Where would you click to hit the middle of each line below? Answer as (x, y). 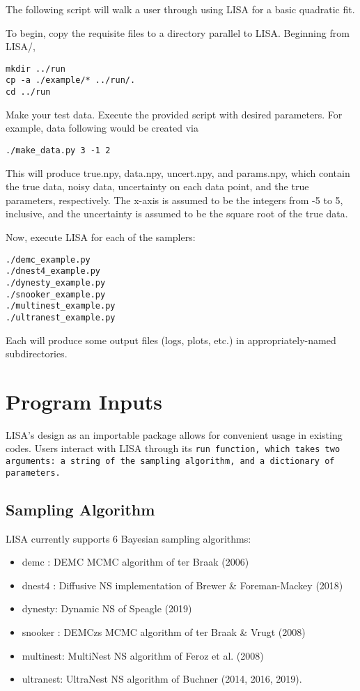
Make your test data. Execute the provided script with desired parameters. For (174, 114)
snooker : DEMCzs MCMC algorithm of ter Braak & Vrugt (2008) (164, 631)
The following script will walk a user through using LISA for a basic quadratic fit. (180, 9)
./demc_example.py (48, 259)
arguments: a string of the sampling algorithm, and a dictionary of (170, 461)
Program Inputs (84, 401)
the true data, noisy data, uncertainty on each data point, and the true (157, 186)
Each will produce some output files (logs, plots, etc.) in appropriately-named (171, 340)
